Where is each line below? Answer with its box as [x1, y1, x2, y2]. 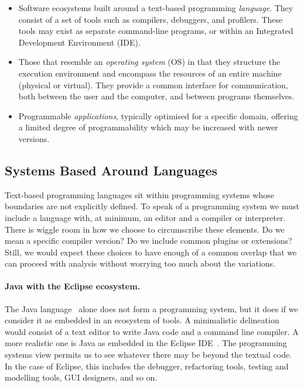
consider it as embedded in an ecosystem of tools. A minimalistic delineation [5, 314, 279, 326]
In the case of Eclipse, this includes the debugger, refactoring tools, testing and [5, 360, 289, 372]
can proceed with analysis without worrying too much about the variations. [5, 257, 276, 269]
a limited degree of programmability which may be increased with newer [18, 121, 278, 133]
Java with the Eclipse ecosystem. [5, 280, 141, 292]
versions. [18, 132, 50, 144]
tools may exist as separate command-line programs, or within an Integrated [18, 25, 293, 37]
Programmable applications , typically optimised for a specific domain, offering [18, 109, 298, 122]
